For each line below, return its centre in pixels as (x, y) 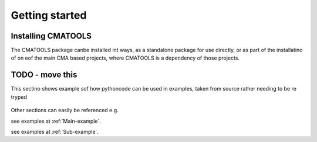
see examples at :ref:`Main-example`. (56, 121)
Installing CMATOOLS (51, 36)
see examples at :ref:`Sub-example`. (55, 131)
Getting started (49, 15)
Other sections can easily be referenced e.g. (65, 110)
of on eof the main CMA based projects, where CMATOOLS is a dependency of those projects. (125, 58)
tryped (19, 97)
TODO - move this (44, 75)
